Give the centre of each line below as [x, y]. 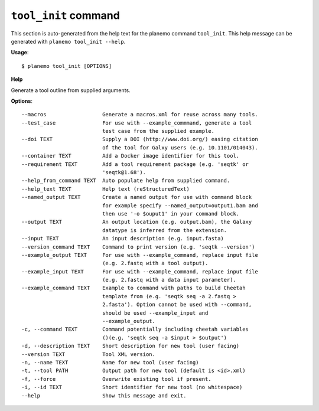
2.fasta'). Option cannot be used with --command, [177, 305]
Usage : [20, 53]
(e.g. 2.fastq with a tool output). [155, 263]
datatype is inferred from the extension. [165, 230]
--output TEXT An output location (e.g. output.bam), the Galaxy [137, 222]
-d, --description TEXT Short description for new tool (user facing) [131, 346]
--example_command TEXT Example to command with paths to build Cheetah [134, 288]
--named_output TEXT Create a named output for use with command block [137, 197]
